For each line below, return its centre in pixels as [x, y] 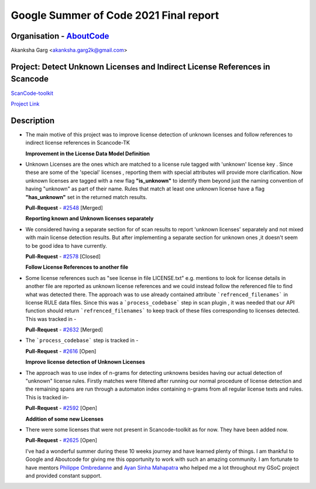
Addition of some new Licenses [64, 419]
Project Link [25, 104]
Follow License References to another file [77, 267]
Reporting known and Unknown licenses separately [90, 218]
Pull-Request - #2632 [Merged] [64, 330]
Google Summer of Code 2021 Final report [115, 15]
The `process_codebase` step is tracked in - [82, 340]
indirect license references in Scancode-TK [78, 143]
